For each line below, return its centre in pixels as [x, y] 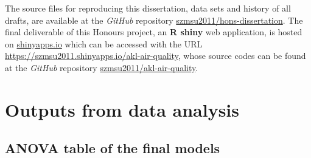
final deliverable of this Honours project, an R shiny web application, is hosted [154, 32]
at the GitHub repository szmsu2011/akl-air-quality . [102, 67]
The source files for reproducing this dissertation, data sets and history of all [148, 8]
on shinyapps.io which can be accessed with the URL [104, 43]
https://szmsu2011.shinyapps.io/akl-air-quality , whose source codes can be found [155, 56]
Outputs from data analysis [122, 109]
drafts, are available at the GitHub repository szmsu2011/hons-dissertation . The [154, 20]
